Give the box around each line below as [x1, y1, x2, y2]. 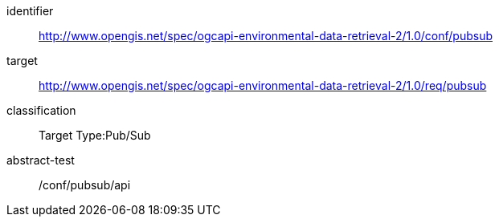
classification [6, 103, 76, 117]
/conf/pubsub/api [39, 178, 131, 192]
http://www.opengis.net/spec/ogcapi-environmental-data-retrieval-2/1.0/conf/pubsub [39, 29, 493, 43]
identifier [6, 4, 54, 18]
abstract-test [6, 153, 75, 167]
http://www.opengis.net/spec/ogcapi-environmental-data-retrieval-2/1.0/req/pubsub [39, 79, 487, 92]
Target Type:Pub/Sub [39, 128, 151, 142]
